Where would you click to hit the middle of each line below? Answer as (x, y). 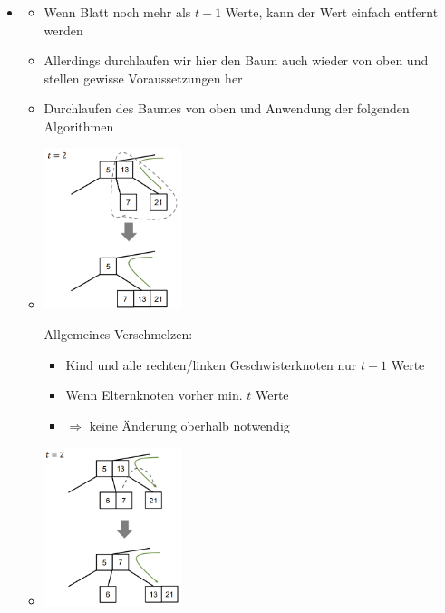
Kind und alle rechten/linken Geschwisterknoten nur (211, 364)
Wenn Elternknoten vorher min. (154, 395)
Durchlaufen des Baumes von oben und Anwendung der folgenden (227, 108)
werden (63, 29)
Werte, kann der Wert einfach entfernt (332, 12)
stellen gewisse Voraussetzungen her (143, 78)
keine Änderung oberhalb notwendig (189, 426)
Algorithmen (79, 126)
